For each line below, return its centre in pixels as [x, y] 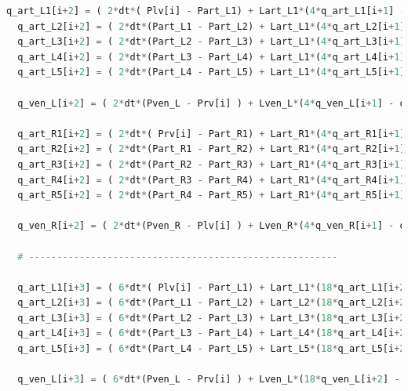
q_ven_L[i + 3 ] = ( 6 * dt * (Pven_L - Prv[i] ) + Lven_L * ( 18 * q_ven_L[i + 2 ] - [209, 380]
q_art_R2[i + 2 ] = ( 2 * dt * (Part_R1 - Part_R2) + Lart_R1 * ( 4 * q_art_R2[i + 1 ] [211, 149]
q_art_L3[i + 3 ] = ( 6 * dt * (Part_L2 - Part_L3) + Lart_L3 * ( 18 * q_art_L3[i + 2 [211, 318]
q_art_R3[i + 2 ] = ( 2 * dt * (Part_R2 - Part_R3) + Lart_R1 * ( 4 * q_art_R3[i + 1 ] [211, 164]
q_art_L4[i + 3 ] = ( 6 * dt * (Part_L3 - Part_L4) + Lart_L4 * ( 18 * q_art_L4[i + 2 [211, 333]
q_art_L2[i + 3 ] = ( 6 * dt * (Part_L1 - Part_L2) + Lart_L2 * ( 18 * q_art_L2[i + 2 [211, 303]
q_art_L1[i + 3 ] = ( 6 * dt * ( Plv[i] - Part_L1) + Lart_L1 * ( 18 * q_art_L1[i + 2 [211, 287]
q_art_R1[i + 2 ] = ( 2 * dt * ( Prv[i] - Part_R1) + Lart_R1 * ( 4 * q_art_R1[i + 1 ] [211, 134]
